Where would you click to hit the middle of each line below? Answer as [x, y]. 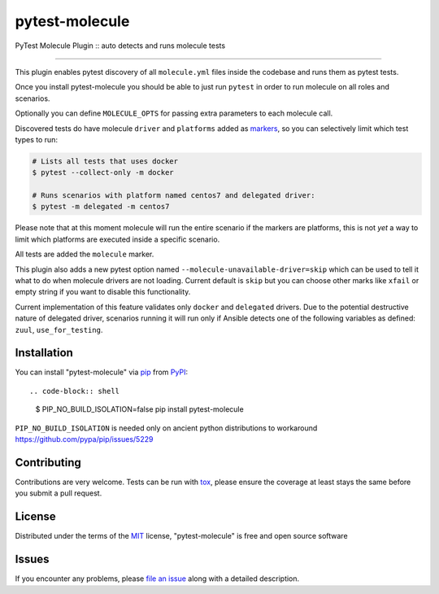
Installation [44, 353]
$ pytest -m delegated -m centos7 [101, 207]
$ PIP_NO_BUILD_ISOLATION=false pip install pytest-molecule [139, 409]
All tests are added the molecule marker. [85, 254]
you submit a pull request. [59, 493]
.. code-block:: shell [75, 391]
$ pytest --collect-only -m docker [103, 173]
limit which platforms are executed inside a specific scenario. [117, 239]
